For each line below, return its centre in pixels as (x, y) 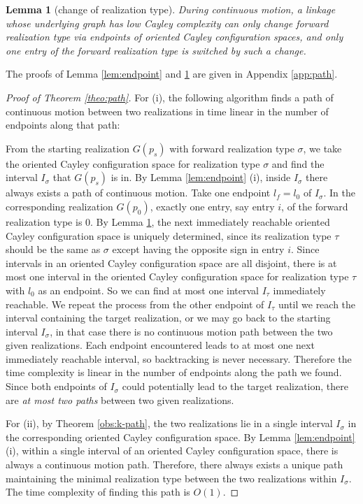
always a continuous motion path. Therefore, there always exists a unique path (175, 465)
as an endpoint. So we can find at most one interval (149, 290)
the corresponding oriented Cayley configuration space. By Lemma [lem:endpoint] (180, 437)
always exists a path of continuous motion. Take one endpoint (138, 193)
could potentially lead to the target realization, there (235, 386)
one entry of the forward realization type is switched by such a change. (156, 50)
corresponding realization (59, 206)
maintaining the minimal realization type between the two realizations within (171, 478)
